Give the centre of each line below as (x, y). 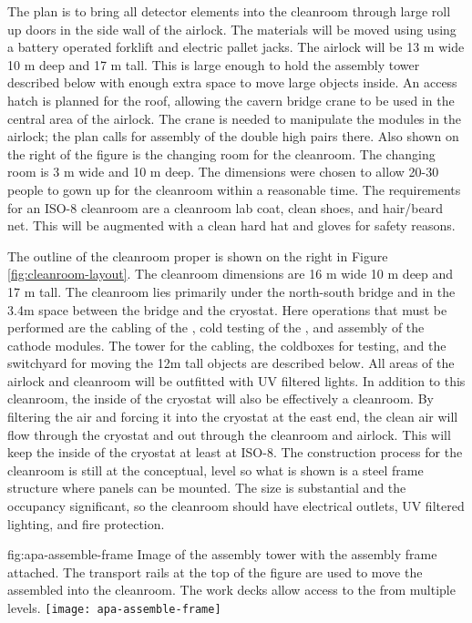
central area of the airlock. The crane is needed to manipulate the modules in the (235, 118)
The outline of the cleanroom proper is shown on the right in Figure (198, 255)
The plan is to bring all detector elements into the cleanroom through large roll (229, 11)
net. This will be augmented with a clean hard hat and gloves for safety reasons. (231, 225)
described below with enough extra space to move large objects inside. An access (232, 82)
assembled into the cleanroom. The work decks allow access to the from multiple (231, 590)
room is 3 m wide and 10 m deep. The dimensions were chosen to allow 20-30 (223, 172)
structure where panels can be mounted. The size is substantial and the (207, 488)
